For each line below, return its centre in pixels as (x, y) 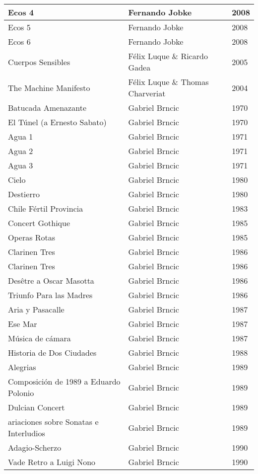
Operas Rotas (32, 237)
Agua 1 (21, 136)
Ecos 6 (19, 41)
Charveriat (147, 93)
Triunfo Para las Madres (50, 295)
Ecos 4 (21, 12)
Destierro (24, 194)
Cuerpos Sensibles (39, 62)
